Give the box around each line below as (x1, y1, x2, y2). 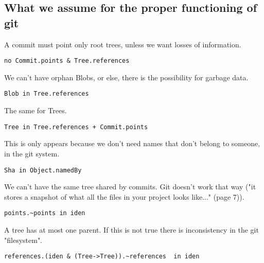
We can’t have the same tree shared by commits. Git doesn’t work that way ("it (4, 181, 256, 192)
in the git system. (4, 148, 60, 159)
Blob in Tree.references (4, 90, 89, 98)
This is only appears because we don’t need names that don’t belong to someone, (4, 138, 260, 149)
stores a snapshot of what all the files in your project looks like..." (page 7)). (4, 191, 244, 202)
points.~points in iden (4, 209, 85, 217)
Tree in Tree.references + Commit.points (4, 123, 148, 131)
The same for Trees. (4, 105, 67, 116)
